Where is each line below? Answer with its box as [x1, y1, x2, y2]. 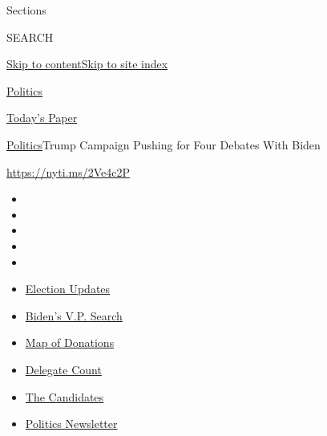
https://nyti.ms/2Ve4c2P [6, 163, 130, 180]
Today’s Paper [6, 109, 78, 126]
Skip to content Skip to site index [6, 55, 168, 72]
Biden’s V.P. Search [25, 307, 123, 324]
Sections [6, 2, 46, 18]
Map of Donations [25, 334, 115, 351]
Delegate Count [25, 361, 102, 377]
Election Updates [25, 280, 111, 297]
